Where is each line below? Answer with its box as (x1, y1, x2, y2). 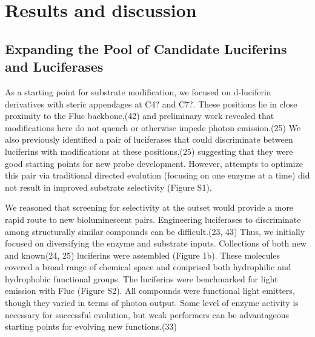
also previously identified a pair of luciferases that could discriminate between (5, 133, 293, 146)
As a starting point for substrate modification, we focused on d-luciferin (5, 85, 271, 98)
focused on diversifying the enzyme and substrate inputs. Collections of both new (5, 237, 307, 250)
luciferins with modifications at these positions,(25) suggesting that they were (5, 145, 293, 157)
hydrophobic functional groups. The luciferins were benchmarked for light (5, 272, 278, 285)
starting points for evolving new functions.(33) (5, 320, 177, 333)
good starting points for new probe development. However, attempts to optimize (5, 157, 303, 169)
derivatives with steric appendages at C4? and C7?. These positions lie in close (5, 97, 297, 110)
